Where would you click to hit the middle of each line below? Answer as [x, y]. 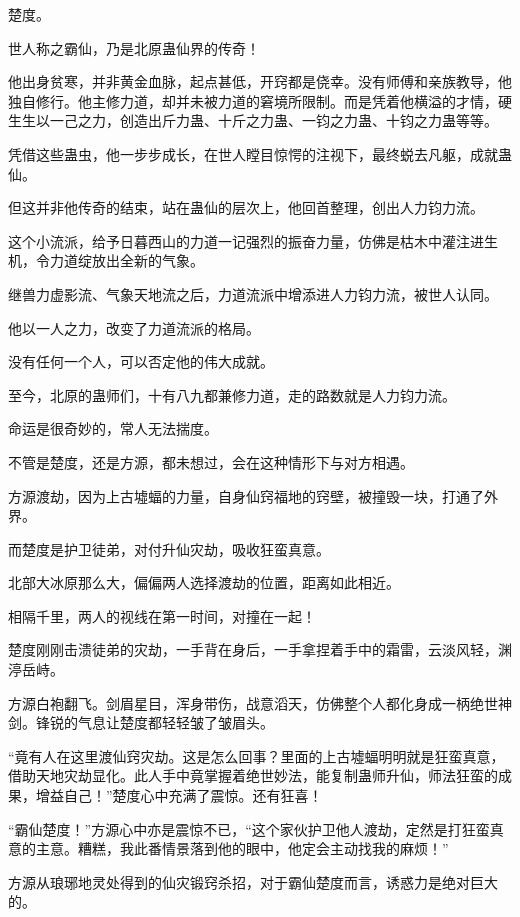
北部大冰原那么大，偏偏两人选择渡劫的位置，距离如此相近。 [204, 582]
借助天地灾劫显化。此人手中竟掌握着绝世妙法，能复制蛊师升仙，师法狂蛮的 [253, 775]
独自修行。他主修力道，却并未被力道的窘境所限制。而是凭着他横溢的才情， [253, 100]
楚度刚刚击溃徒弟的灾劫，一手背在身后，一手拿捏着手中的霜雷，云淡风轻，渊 [260, 649]
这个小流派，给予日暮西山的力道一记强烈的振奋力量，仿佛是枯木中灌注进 [246, 240]
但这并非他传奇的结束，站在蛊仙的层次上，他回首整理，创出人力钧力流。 [246, 207]
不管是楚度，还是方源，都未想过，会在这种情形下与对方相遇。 [211, 461]
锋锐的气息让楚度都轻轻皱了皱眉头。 [154, 722]
